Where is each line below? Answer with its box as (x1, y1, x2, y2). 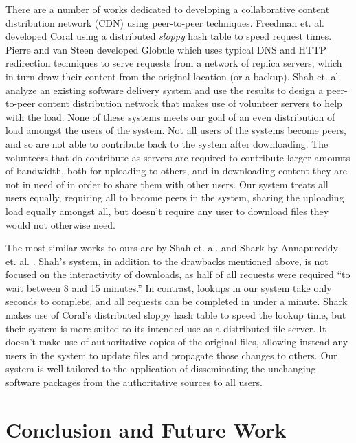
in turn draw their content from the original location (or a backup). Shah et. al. (5, 69, 342, 83)
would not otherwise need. (5, 217, 115, 231)
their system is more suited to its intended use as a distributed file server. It (5, 321, 326, 335)
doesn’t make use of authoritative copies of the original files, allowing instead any (5, 334, 348, 349)
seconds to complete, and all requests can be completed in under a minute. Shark (5, 294, 348, 308)
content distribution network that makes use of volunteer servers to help (38, 96, 342, 111)
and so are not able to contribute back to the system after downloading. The (5, 136, 329, 150)
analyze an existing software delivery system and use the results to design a (5, 82, 324, 97)
